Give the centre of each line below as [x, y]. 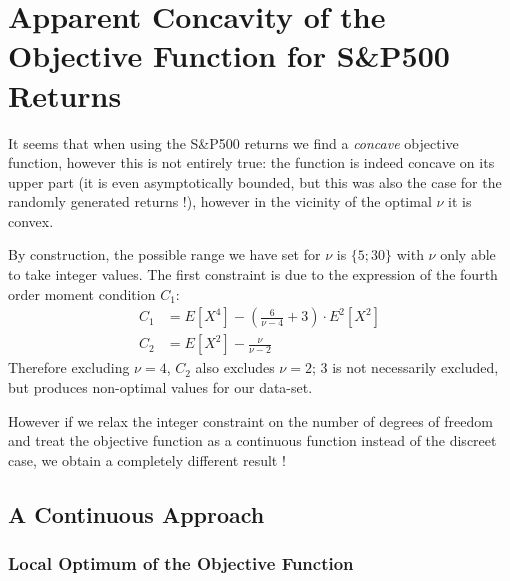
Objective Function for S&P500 [229, 55]
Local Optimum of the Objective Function [181, 562]
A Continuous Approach [136, 513]
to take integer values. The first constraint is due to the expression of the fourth [253, 274]
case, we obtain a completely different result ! [147, 459]
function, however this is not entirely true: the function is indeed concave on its [251, 162]
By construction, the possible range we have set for [164, 254]
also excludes [235, 367]
